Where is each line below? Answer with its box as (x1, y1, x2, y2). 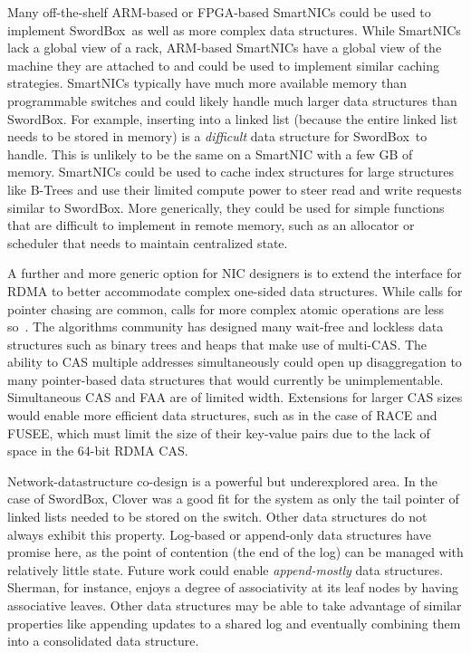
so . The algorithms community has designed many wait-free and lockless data (7, 317, 444, 336)
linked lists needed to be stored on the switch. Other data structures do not (7, 507, 428, 526)
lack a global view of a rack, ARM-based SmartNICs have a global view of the (7, 38, 442, 57)
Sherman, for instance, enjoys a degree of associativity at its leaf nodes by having (7, 578, 458, 597)
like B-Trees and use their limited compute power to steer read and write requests (7, 179, 462, 198)
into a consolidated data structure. (7, 631, 199, 650)
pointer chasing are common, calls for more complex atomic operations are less (7, 299, 445, 318)
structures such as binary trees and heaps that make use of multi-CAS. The (7, 334, 428, 353)
